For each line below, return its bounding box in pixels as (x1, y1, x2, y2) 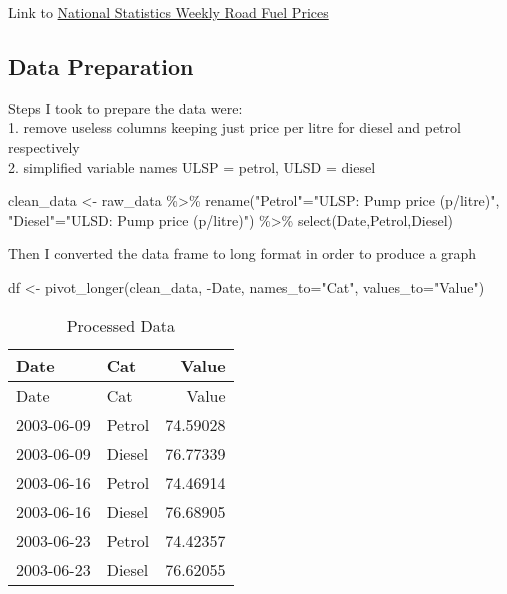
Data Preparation (8, 50, 194, 81)
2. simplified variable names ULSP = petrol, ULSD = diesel (8, 156, 376, 177)
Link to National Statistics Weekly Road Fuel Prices (8, 2, 329, 22)
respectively (8, 136, 80, 157)
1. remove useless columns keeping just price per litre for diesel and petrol (8, 117, 461, 138)
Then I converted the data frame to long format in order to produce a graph (8, 243, 477, 264)
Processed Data (66, 313, 175, 337)
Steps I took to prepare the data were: (8, 97, 243, 118)
